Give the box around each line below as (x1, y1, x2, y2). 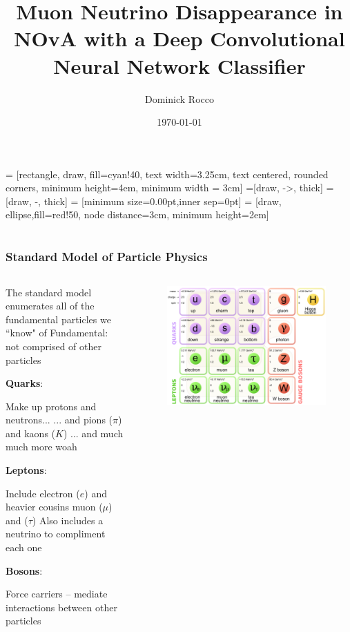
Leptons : (6, 463, 47, 477)
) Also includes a (32, 513, 104, 527)
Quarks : (6, 376, 43, 390)
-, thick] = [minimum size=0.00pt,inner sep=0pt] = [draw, (35, 193, 282, 208)
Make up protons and (6, 399, 97, 413)
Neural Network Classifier (53, 51, 306, 79)
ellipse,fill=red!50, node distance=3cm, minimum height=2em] (6, 207, 269, 222)
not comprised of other (6, 338, 101, 353)
